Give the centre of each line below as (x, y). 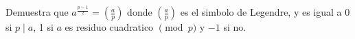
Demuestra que (37, 12)
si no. (235, 27)
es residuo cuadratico (109, 27)
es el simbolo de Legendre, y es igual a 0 (265, 12)
